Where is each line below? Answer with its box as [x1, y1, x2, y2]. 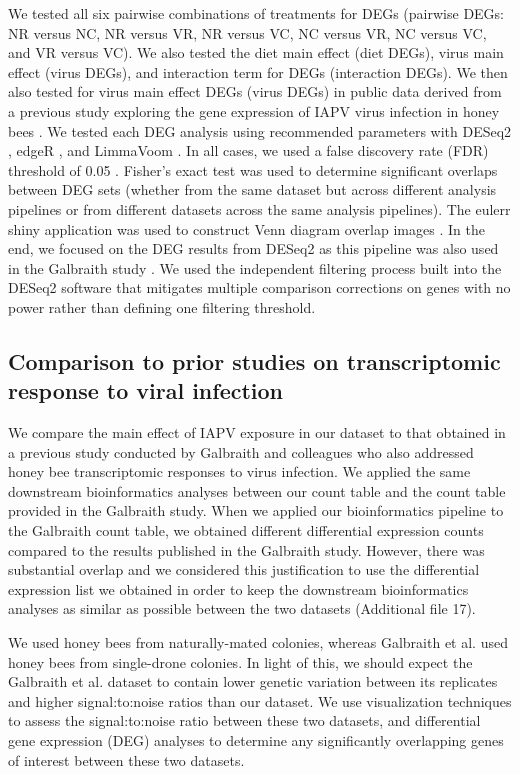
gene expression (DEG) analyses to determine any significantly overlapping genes [8, 730, 504, 750]
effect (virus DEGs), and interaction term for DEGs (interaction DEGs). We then [8, 61, 508, 82]
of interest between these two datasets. [8, 749, 245, 770]
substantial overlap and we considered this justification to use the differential [8, 559, 480, 580]
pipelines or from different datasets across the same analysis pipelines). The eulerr [8, 198, 511, 219]
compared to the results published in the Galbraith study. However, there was [8, 539, 485, 560]
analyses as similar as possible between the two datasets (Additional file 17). [8, 598, 476, 619]
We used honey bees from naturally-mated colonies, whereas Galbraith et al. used [8, 632, 508, 653]
